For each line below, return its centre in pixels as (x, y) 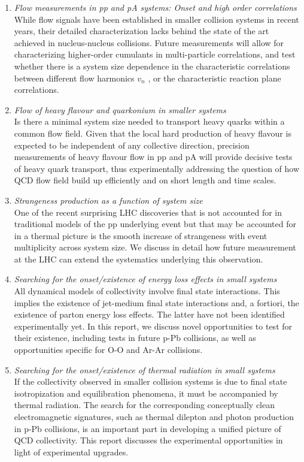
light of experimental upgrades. (71, 452)
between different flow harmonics (74, 78)
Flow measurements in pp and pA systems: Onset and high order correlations (155, 7)
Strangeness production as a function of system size (108, 200)
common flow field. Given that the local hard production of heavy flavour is (153, 133)
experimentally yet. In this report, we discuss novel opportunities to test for (153, 326)
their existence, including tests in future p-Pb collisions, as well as (135, 338)
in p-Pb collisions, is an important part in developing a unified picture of (148, 428)
